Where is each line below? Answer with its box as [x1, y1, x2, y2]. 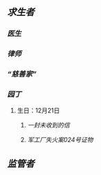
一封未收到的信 [27, 121, 70, 130]
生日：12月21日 [16, 106, 60, 115]
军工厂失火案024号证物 [27, 136, 93, 144]
